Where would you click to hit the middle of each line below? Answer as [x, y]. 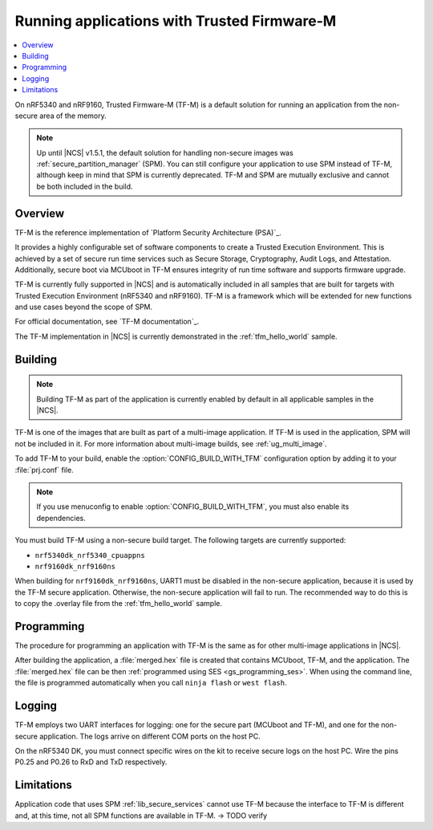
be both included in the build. [85, 186]
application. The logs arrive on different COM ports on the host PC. [150, 736]
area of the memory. [73, 116]
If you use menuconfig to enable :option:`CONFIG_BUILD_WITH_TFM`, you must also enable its [193, 507]
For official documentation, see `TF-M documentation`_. [107, 322]
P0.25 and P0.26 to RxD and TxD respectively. [91, 762]
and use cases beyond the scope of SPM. [84, 307]
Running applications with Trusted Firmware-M [176, 21]
